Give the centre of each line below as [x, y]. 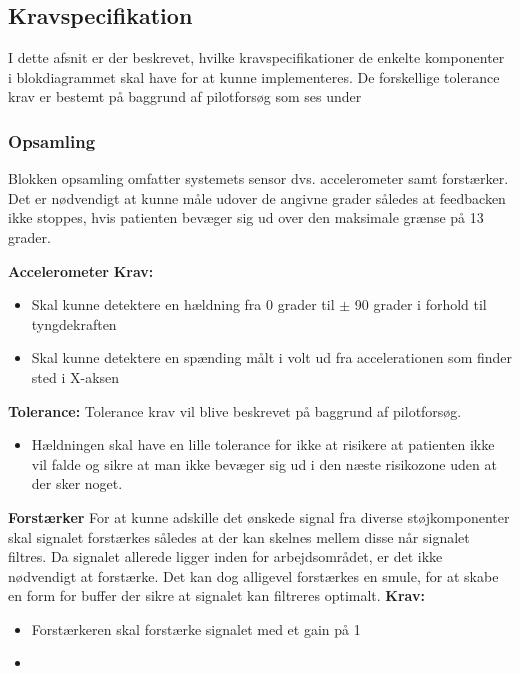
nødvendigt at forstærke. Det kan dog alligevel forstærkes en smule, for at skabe [253, 575]
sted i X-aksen [75, 376]
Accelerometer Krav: [81, 270]
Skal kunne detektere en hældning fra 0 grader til [183, 304]
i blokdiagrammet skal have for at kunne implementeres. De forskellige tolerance [254, 76]
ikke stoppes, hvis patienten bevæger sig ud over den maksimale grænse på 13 [246, 217]
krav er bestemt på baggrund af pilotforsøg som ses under [185, 96]
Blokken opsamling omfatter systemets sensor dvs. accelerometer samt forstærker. [258, 178]
